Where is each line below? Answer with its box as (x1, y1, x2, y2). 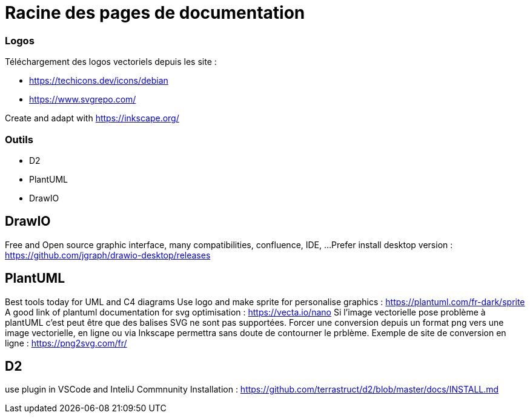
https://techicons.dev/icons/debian (29, 75, 168, 86)
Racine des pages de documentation (5, 2, 305, 23)
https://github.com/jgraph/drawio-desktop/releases (5, 249, 211, 260)
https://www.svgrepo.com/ (29, 94, 136, 105)
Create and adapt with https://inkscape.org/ (5, 113, 179, 124)
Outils (5, 133, 33, 146)
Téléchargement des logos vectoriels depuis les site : (5, 56, 217, 67)
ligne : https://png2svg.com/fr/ (5, 337, 127, 348)
